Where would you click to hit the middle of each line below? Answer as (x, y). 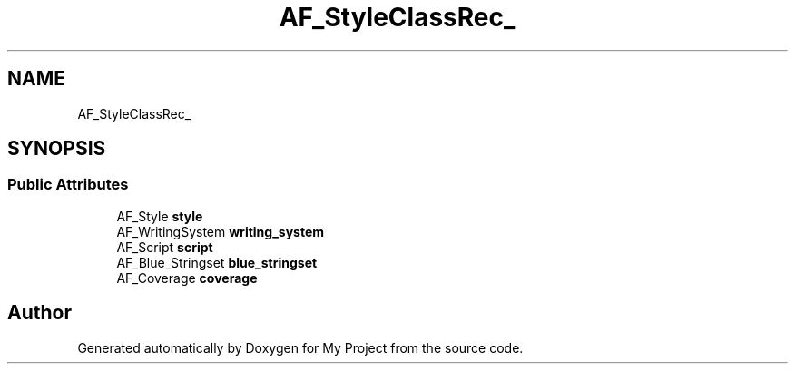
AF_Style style (160, 216)
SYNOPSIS (57, 149)
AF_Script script (165, 247)
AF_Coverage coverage (187, 278)
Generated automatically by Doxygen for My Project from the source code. (300, 347)
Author (39, 313)
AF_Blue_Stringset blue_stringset (217, 262)
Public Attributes (68, 185)
